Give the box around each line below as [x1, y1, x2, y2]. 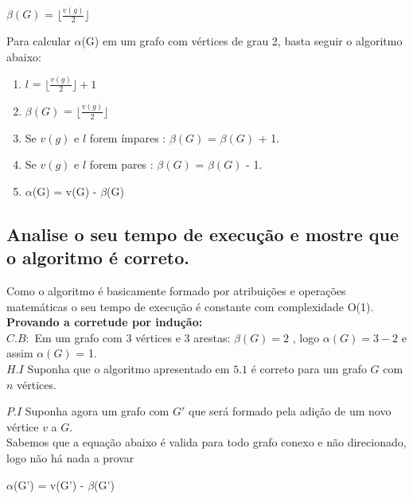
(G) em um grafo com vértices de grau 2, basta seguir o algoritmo [81, 33, 403, 49]
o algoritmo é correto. [6, 245, 190, 270]
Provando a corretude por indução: [6, 314, 203, 330]
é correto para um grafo [251, 360, 367, 376]
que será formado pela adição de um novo [188, 403, 392, 419]
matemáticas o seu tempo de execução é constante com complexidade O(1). [6, 298, 374, 314]
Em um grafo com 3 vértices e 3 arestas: [34, 329, 231, 345]
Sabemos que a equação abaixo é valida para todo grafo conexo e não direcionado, [6, 434, 407, 450]
